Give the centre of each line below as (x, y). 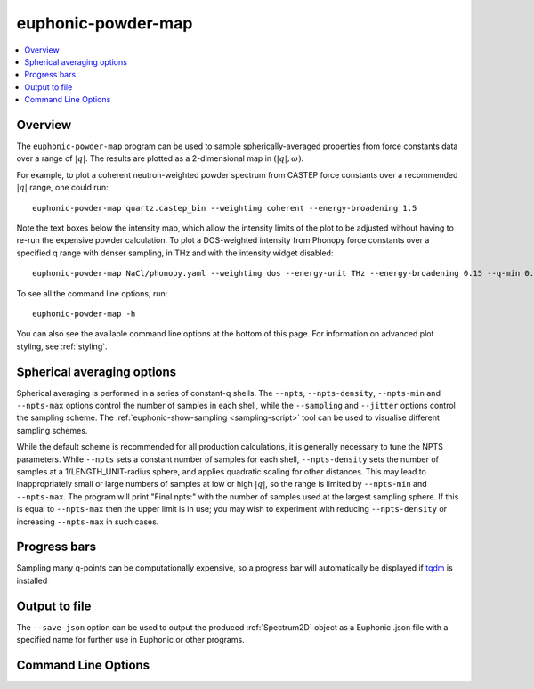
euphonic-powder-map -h (84, 313)
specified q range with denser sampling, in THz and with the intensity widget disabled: (175, 253)
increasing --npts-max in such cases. (88, 522)
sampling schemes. (52, 430)
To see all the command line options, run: (92, 293)
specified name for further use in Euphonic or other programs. (130, 640)
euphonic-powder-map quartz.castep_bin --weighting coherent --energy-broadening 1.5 (225, 208)
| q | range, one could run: (62, 188)
